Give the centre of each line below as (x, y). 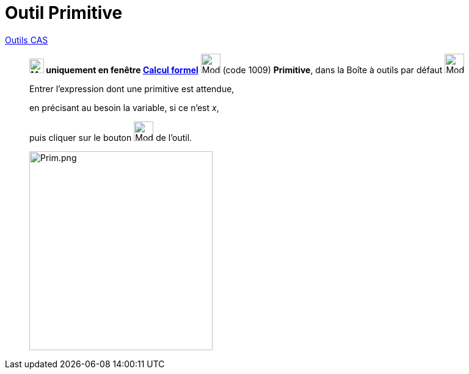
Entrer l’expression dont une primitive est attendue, (132, 88)
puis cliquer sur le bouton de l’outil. (111, 137)
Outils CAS (27, 40)
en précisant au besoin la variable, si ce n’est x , (124, 107)
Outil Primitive (64, 13)
